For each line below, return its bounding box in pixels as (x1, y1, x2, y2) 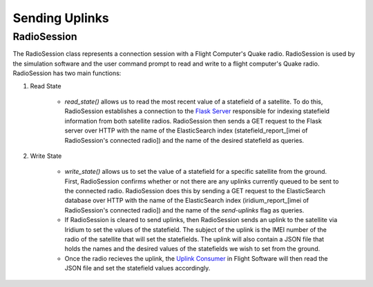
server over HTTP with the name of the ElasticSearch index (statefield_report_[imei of (64, 126, 308, 135)
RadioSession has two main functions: (12, 69, 122, 77)
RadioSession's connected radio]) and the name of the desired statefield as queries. (64, 136, 304, 144)
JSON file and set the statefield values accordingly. (64, 264, 211, 273)
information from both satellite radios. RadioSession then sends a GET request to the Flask (64, 117, 323, 125)
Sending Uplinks (12, 10, 110, 26)
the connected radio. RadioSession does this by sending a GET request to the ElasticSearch (64, 187, 326, 195)
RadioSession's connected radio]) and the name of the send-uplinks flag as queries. (64, 206, 305, 214)
